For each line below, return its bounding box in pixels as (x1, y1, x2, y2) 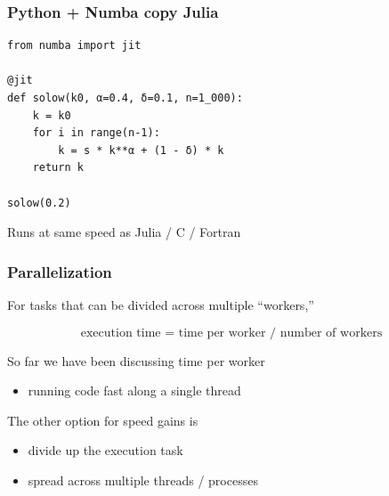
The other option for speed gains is (7, 411, 199, 429)
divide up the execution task (28, 441, 183, 459)
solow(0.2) (7, 196, 71, 209)
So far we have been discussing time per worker (7, 351, 265, 370)
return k (32, 161, 84, 175)
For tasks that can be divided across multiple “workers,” (7, 295, 314, 313)
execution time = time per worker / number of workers (80, 326, 383, 339)
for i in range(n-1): (32, 126, 160, 140)
